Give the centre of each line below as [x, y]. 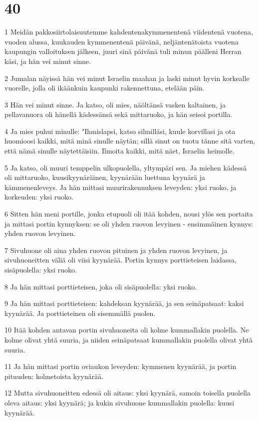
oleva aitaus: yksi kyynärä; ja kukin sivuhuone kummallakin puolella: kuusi [120, 402]
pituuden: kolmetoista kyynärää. [54, 376]
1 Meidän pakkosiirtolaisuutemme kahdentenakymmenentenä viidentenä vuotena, [129, 32]
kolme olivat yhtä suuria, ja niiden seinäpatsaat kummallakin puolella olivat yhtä [129, 339]
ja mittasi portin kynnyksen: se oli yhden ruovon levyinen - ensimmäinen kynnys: [129, 223]
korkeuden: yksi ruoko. [39, 197]
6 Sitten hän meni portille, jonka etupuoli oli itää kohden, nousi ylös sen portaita [129, 214]
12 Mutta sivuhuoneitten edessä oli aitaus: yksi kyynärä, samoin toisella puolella [128, 393]
